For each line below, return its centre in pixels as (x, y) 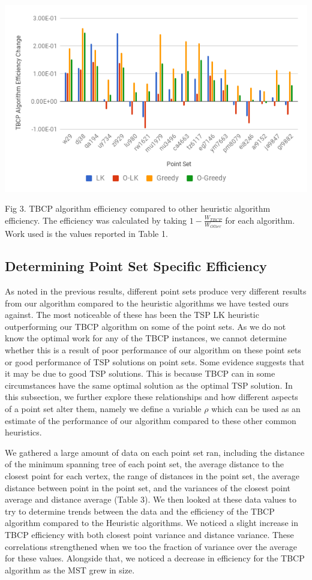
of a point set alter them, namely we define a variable (103, 409)
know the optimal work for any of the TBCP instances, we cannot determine (146, 338)
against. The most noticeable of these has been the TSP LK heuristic (132, 315)
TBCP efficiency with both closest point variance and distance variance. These (149, 534)
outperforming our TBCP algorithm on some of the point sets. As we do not (145, 326)
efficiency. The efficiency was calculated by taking (96, 220)
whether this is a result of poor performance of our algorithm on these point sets (153, 350)
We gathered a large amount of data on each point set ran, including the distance (155, 452)
